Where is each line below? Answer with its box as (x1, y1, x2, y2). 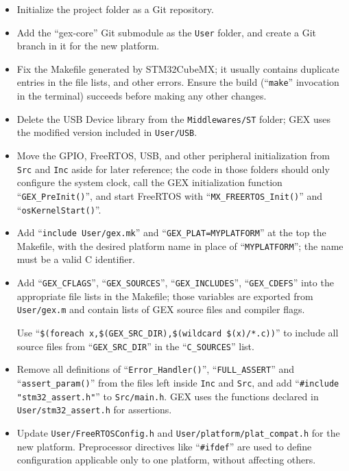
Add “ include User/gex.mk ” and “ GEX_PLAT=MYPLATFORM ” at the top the (16, 225, 326, 240)
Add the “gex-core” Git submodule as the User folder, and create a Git (16, 25, 317, 39)
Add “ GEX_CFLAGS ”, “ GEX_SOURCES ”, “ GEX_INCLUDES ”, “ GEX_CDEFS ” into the (16, 275, 334, 290)
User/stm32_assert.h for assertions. (16, 402, 172, 417)
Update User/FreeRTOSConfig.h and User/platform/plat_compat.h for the (16, 425, 340, 439)
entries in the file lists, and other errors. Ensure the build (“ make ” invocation (16, 75, 339, 89)
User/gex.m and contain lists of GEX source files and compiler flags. (16, 302, 305, 317)
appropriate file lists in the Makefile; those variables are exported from (16, 288, 313, 303)
